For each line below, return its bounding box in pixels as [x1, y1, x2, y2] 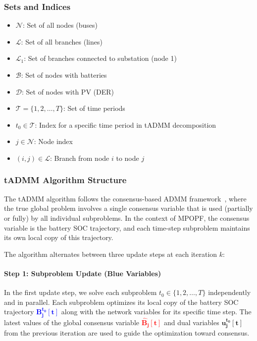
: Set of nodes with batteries [21, 70, 107, 80]
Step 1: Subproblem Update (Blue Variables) [4, 268, 161, 278]
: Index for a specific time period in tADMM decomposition [35, 119, 216, 130]
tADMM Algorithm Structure [4, 174, 127, 186]
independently [208, 287, 251, 297]
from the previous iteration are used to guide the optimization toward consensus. [4, 328, 250, 338]
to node [116, 152, 139, 163]
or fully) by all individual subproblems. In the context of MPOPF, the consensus [4, 212, 250, 223]
